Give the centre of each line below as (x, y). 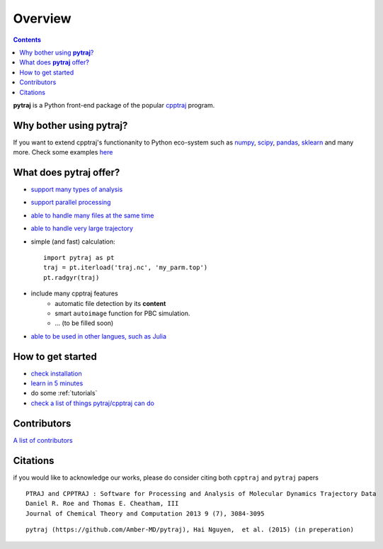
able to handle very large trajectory (82, 228)
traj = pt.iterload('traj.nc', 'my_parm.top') (126, 268)
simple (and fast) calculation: (73, 242)
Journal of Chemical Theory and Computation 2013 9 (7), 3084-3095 (145, 513)
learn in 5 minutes (57, 383)
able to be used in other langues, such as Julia (98, 336)
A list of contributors (43, 440)
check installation (56, 373)
